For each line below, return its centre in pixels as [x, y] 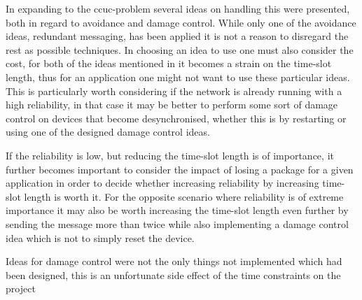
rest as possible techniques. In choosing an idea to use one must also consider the [180, 49]
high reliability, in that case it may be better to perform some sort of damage [172, 105]
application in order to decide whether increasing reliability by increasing [162, 183]
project [21, 288]
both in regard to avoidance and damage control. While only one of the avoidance [181, 22]
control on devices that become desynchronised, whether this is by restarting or [176, 118]
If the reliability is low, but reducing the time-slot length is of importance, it [170, 155]
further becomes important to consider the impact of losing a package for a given [180, 169]
